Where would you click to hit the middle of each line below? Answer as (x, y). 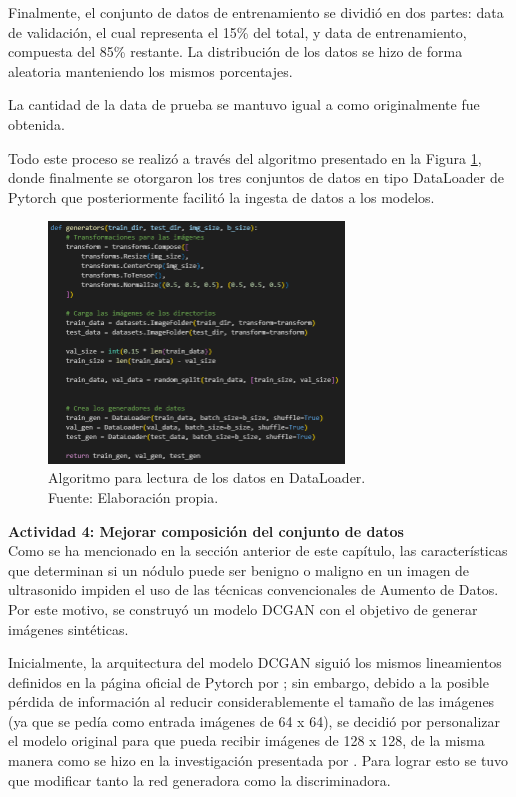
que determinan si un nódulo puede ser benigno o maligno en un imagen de (239, 569)
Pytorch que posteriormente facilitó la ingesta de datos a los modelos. (221, 196)
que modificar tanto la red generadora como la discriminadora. (199, 779)
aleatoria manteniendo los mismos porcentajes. (150, 70)
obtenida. (36, 123)
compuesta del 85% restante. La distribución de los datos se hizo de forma (235, 51)
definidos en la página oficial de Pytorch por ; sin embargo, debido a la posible (248, 681)
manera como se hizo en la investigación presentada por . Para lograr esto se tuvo (258, 760)
